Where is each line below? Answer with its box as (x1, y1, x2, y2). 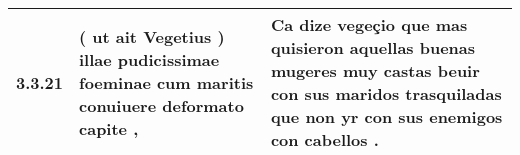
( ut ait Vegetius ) (79, 24, 225, 48)
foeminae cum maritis (79, 70, 254, 94)
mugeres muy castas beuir (270, 59, 480, 82)
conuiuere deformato (79, 93, 244, 117)
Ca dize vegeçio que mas (270, 13, 468, 36)
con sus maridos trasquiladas (270, 82, 502, 105)
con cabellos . (270, 128, 379, 151)
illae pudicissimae (79, 47, 220, 71)
